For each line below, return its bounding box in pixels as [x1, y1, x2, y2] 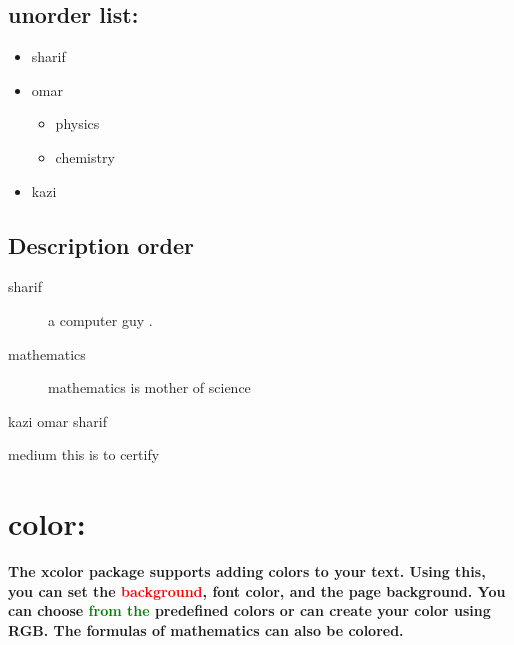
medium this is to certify [8, 444, 160, 465]
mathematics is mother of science [48, 377, 251, 398]
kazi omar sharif [8, 410, 107, 431]
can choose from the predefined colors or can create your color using [8, 600, 491, 621]
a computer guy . [48, 309, 153, 330]
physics [55, 113, 100, 134]
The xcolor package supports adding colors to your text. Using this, [8, 561, 486, 582]
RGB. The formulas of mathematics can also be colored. [8, 619, 404, 640]
